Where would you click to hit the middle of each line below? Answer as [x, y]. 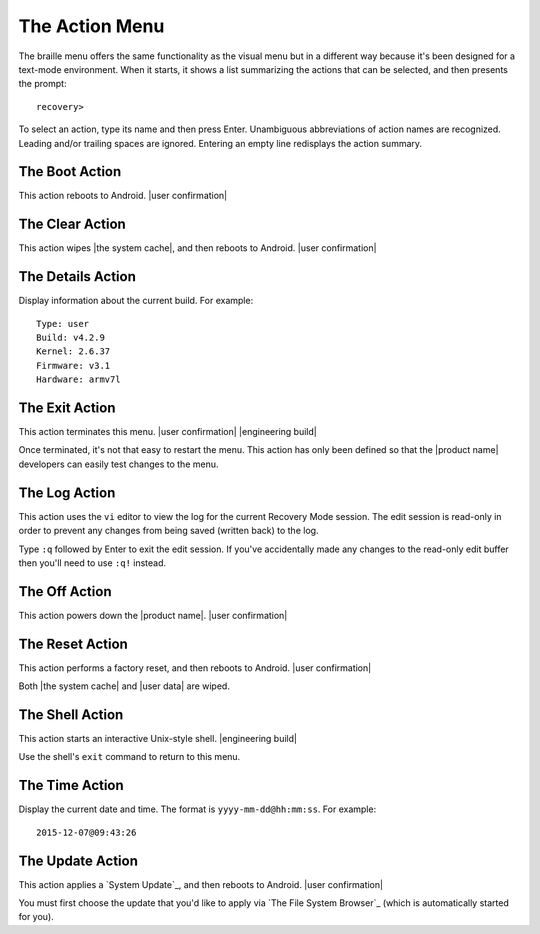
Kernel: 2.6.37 [73, 351]
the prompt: [42, 84]
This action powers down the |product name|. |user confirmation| [153, 615]
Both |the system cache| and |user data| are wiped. [124, 686]
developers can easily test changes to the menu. [118, 464]
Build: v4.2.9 [70, 337]
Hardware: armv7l [78, 379]
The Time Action [71, 785]
